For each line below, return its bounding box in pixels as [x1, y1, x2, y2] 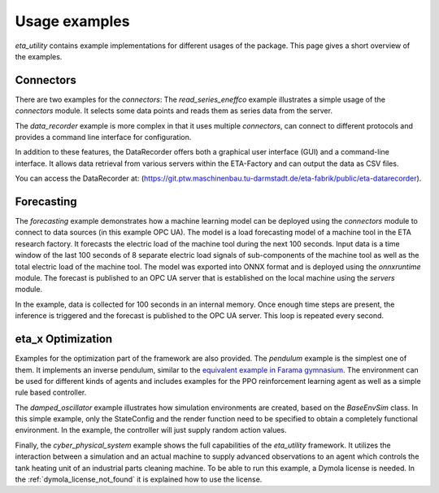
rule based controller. [15, 387, 87, 398]
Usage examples [15, 12, 130, 30]
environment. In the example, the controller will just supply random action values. [15, 425, 288, 435]
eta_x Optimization [15, 332, 113, 346]
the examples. [15, 51, 63, 61]
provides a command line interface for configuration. [15, 133, 192, 142]
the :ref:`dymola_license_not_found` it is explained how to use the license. [15, 474, 263, 484]
